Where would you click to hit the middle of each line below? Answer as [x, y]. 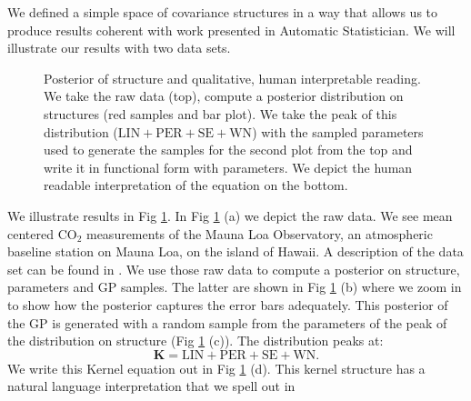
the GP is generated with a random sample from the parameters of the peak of [227, 322]
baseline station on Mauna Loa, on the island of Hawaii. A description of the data [235, 251]
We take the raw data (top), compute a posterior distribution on [224, 96]
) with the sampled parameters [338, 131]
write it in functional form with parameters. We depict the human [228, 167]
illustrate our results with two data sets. [119, 48]
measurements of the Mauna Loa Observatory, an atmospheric [259, 233]
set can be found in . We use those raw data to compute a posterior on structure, [234, 269]
